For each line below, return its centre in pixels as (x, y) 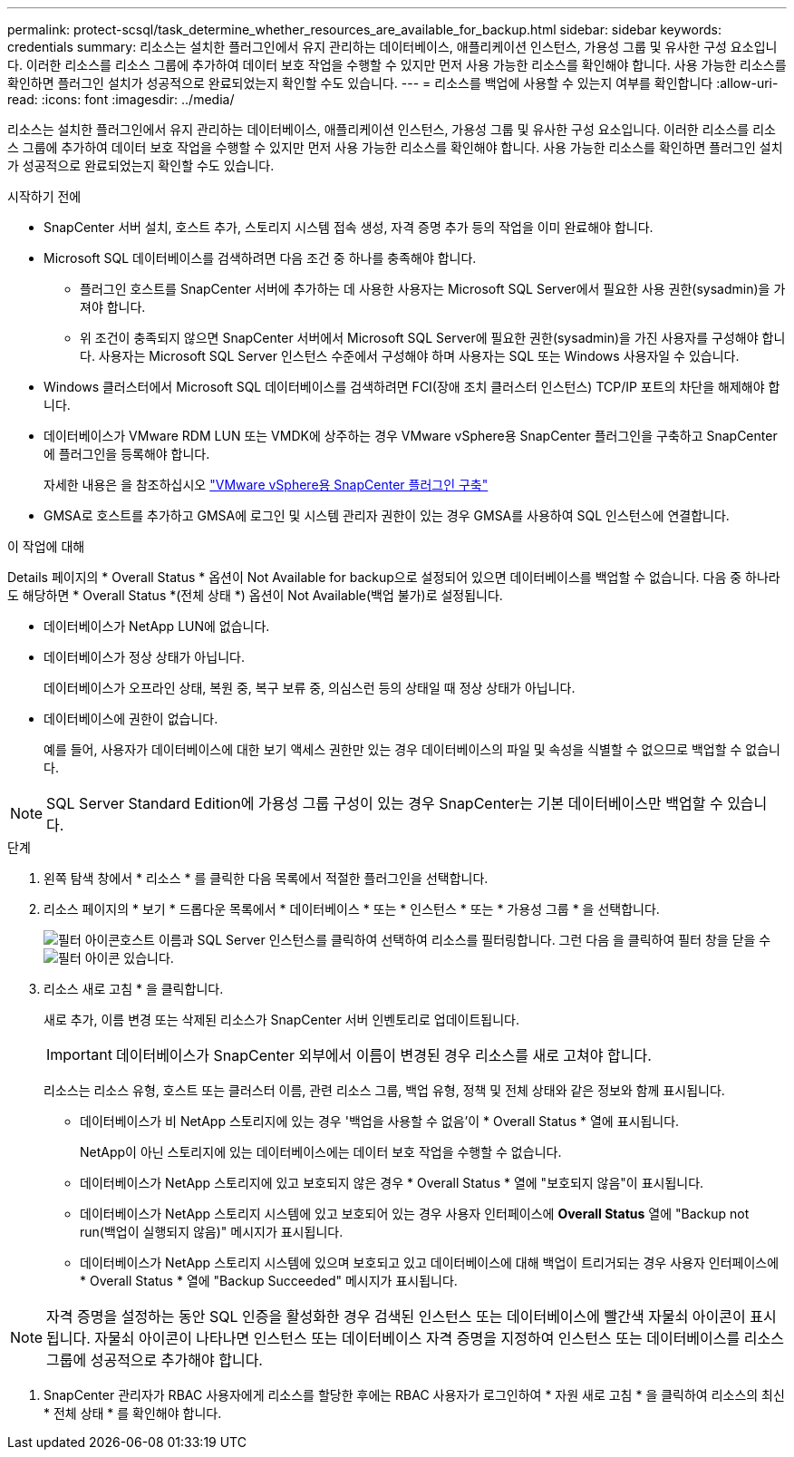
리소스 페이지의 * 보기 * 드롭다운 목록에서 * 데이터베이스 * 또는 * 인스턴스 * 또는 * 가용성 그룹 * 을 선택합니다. (352, 909)
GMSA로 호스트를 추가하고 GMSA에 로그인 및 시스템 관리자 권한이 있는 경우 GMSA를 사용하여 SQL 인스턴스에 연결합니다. (387, 515)
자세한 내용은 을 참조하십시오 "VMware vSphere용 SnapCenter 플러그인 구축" (266, 485)
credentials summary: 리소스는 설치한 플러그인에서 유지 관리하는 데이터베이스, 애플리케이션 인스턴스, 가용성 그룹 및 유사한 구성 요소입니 (392, 47)
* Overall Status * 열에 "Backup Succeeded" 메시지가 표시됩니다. (269, 1281)
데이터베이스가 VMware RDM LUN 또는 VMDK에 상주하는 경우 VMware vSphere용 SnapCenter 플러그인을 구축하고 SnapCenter (411, 436)
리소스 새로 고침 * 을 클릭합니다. (134, 989)
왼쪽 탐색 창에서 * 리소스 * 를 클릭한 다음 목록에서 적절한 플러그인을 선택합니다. (266, 878)
